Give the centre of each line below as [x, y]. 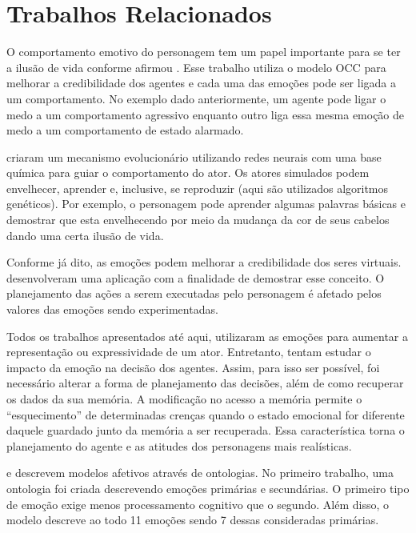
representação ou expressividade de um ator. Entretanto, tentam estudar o [189, 352]
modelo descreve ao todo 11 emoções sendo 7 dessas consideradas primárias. [193, 520]
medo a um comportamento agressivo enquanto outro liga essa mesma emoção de [206, 114]
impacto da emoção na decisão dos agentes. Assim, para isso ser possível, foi [193, 367]
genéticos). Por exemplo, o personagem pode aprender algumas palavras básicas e [206, 204]
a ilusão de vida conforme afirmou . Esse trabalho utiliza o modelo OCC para [196, 67]
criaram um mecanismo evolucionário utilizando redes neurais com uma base [194, 156]
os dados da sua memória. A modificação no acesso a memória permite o [184, 399]
